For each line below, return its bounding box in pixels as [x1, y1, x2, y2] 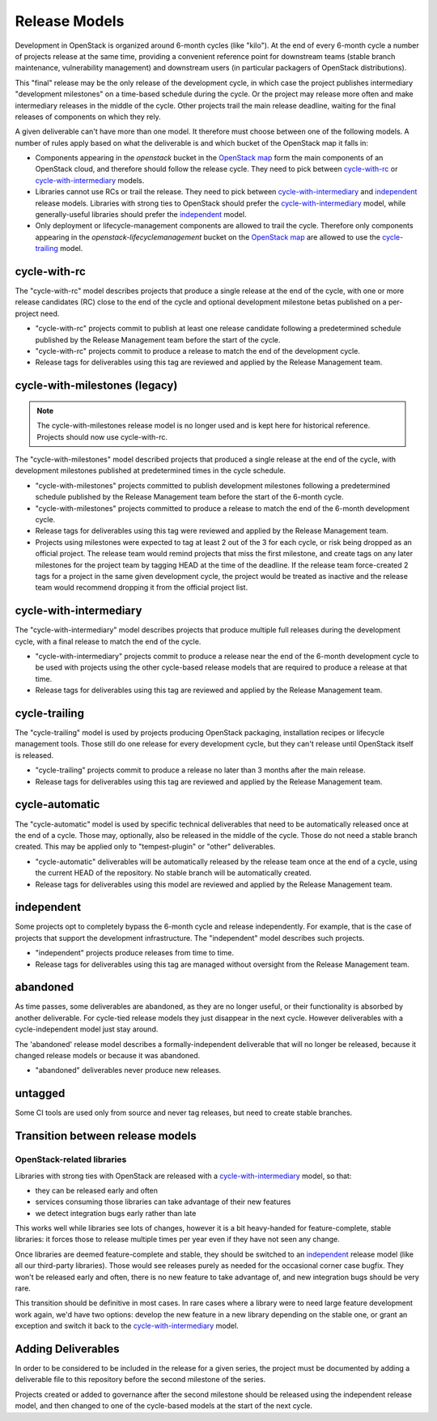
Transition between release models [15, 1130, 197, 1143]
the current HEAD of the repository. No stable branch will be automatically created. [35, 868, 312, 878]
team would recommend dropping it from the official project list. [35, 583, 248, 593]
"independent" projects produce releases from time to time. [35, 948, 235, 958]
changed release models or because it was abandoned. [15, 1051, 201, 1061]
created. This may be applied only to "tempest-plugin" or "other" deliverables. [15, 842, 276, 852]
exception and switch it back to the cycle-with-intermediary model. [15, 1321, 239, 1331]
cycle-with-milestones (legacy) [15, 379, 178, 393]
